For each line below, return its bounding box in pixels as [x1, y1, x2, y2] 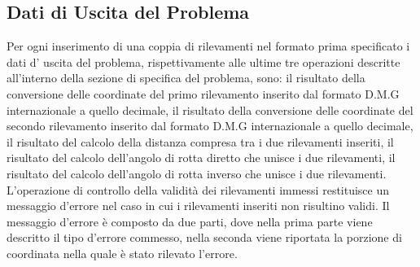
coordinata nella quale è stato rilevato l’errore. [7, 244, 238, 261]
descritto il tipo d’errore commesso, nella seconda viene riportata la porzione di [7, 229, 402, 246]
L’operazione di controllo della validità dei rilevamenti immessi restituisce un [7, 181, 390, 198]
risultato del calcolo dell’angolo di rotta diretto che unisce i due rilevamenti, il [7, 149, 396, 166]
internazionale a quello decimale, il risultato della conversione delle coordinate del [7, 101, 413, 118]
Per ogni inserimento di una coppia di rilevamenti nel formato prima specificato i [7, 37, 410, 55]
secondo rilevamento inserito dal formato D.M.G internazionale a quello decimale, [7, 117, 413, 134]
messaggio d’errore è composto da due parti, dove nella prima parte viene [7, 212, 373, 230]
